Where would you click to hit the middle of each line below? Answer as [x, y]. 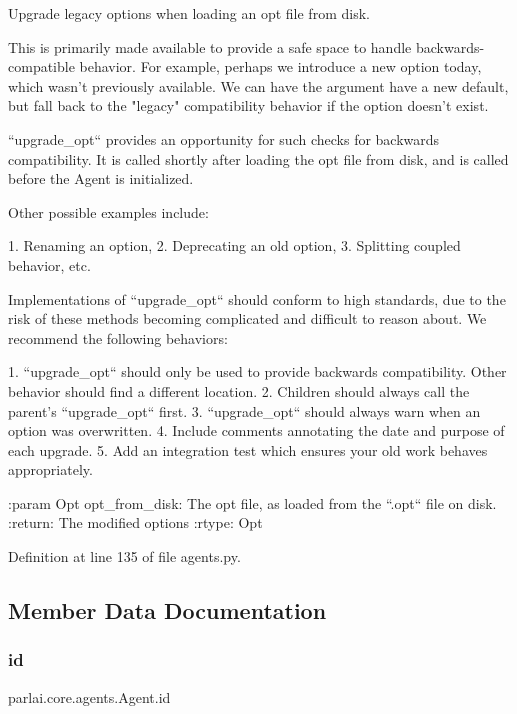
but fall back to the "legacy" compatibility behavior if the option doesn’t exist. [248, 105]
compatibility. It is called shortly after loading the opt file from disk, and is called [258, 158]
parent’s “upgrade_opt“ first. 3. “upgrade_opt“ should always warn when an [244, 410]
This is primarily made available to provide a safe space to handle [210, 46]
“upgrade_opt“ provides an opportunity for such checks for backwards [224, 138]
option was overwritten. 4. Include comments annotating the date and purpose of [256, 430]
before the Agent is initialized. [101, 178]
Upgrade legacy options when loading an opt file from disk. [189, 13]
